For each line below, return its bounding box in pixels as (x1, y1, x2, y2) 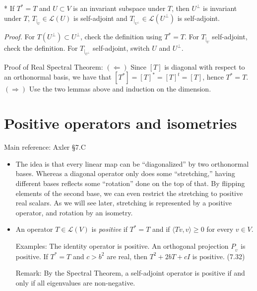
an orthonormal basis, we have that (4, 72, 112, 82)
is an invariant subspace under (73, 3, 166, 13)
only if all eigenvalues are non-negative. (15, 277, 135, 288)
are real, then (107, 251, 147, 261)
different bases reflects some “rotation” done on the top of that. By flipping (15, 178, 245, 188)
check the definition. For (4, 43, 78, 53)
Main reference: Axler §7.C (4, 142, 86, 152)
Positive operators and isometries (4, 113, 237, 133)
